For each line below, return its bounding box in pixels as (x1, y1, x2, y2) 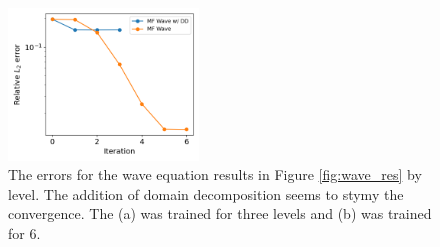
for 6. (8, 223, 41, 243)
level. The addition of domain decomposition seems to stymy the (8, 183, 404, 204)
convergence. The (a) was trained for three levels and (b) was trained (8, 203, 432, 224)
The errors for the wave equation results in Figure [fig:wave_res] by (8, 164, 422, 185)
